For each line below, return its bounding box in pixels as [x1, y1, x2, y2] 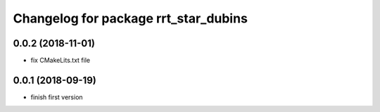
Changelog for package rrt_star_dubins [13, 11, 248, 26]
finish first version [30, 92, 84, 101]
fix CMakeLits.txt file [30, 56, 91, 65]
